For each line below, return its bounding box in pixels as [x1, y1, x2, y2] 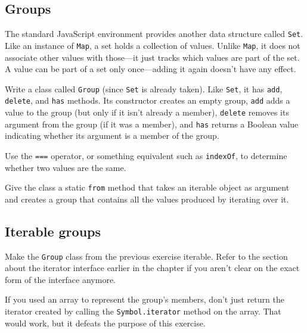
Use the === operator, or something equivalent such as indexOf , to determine [5, 149, 287, 161]
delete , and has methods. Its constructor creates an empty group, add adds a [5, 94, 290, 107]
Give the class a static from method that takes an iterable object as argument [5, 181, 290, 194]
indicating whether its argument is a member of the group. [5, 129, 219, 142]
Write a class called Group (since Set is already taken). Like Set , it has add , [5, 82, 283, 95]
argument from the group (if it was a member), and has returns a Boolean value [5, 117, 299, 130]
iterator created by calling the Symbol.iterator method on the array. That [5, 305, 281, 318]
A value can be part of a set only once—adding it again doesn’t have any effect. [5, 63, 296, 75]
